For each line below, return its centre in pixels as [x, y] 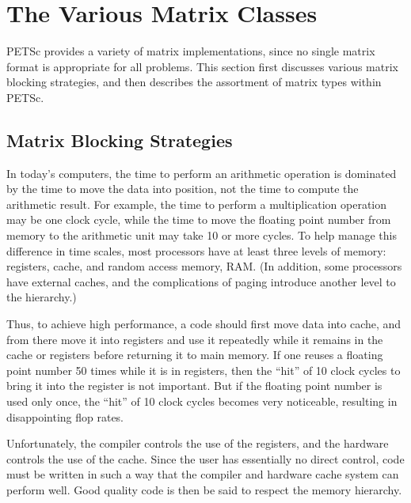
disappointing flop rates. [65, 416]
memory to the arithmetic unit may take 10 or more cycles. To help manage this [202, 235]
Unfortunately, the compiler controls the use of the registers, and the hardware [198, 443]
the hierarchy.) [42, 297]
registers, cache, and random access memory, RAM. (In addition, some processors [204, 266]
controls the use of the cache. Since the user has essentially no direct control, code [205, 458]
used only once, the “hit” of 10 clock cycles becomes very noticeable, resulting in [202, 401]
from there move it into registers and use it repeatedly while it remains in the [195, 339]
